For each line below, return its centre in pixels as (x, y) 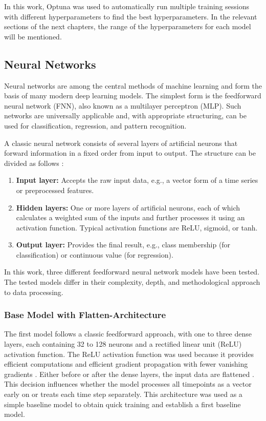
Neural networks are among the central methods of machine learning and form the (133, 85)
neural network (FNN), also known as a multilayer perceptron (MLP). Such (123, 105)
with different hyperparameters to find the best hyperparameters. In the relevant (131, 16)
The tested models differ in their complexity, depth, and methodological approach (132, 282)
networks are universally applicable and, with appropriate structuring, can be (125, 115)
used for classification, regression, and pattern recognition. (95, 125)
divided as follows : (34, 163)
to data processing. (34, 292)
